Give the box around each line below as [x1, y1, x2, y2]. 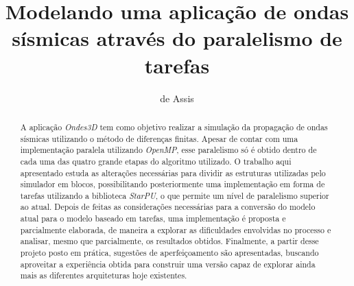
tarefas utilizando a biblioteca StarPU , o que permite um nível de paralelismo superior [20, 189, 329, 201]
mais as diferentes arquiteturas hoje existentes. [20, 270, 187, 281]
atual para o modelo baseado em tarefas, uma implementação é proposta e [20, 213, 286, 224]
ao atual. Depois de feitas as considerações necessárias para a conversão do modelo [20, 201, 316, 213]
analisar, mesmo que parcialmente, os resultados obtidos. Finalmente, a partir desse [20, 235, 319, 247]
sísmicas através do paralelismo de [12, 24, 342, 52]
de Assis [160, 91, 194, 105]
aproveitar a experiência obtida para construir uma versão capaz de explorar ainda [20, 258, 316, 270]
